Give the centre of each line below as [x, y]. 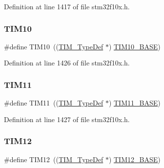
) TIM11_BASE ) [134, 103]
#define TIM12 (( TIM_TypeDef [54, 159]
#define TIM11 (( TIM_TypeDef [54, 103]
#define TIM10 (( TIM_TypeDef [54, 46]
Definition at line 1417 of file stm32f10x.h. [67, 6]
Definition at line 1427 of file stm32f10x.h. [67, 119]
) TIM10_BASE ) [134, 46]
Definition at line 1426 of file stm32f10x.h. [67, 63]
